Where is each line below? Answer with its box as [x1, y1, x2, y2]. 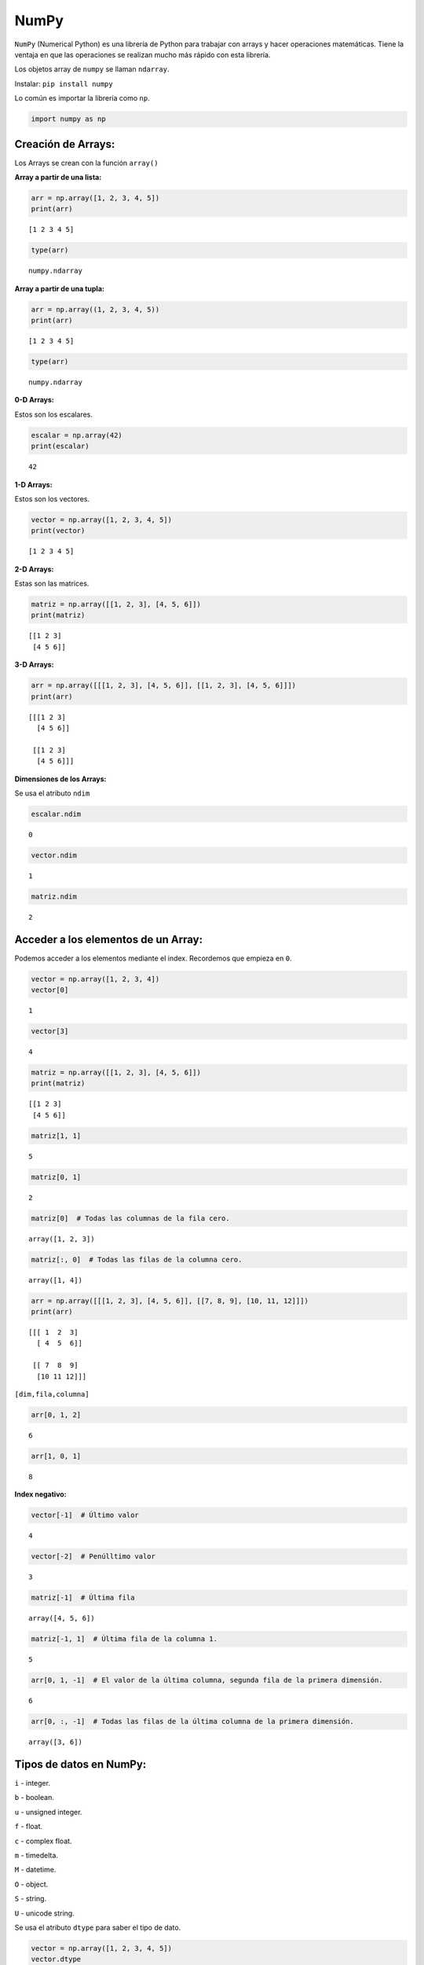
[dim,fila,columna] [14, 1390, 90, 1399]
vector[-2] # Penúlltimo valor [31, 1552, 156, 1561]
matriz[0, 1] [31, 1172, 82, 1181]
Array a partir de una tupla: [14, 284, 105, 293]
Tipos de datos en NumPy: [14, 1757, 147, 1771]
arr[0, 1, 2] [31, 1411, 82, 1419]
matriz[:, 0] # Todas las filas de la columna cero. [31, 1254, 243, 1264]
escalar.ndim [31, 810, 82, 818]
